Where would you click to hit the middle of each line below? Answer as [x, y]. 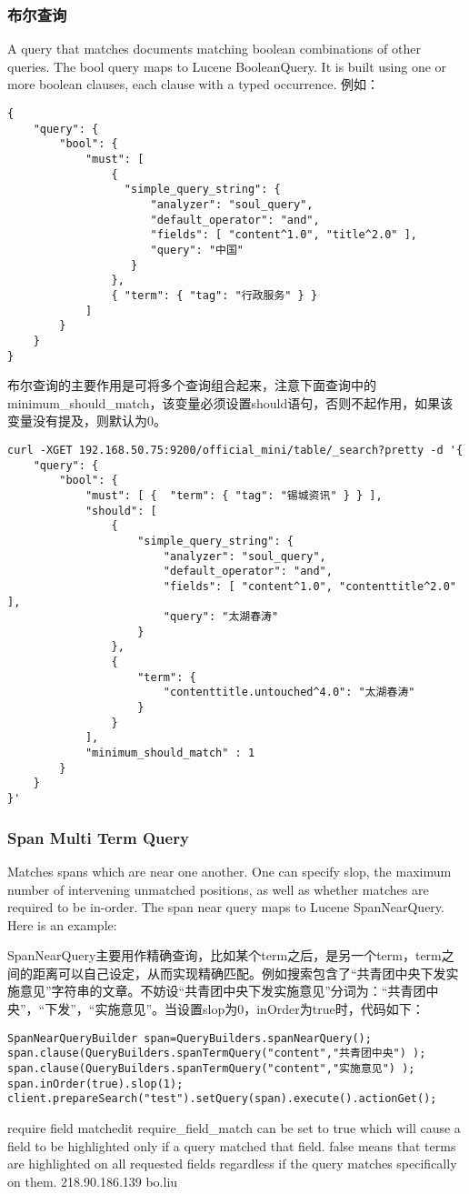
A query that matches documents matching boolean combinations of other [214, 49]
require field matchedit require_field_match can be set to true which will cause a [234, 1127]
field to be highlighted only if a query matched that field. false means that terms [232, 1145]
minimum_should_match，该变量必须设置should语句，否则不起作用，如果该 [230, 402]
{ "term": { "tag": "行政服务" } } [215, 295]
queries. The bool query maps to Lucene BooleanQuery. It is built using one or [227, 66]
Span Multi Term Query [98, 837]
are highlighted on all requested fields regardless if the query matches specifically [232, 1164]
